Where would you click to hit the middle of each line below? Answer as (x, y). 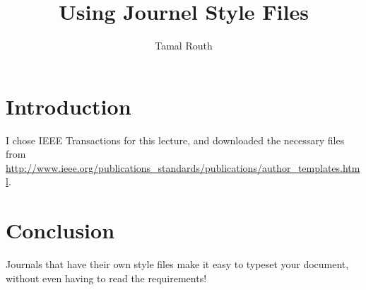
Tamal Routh (184, 46)
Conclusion (60, 230)
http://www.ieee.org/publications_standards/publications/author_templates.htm (183, 167)
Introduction (69, 106)
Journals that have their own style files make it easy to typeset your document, (177, 264)
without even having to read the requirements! (106, 278)
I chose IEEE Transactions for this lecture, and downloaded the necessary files (175, 140)
